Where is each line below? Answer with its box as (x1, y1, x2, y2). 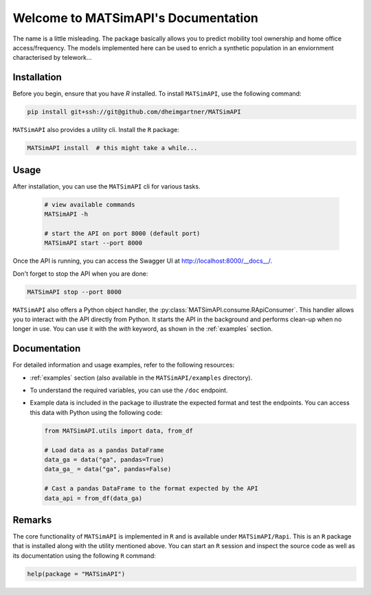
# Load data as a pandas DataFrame (44, 446, 164, 454)
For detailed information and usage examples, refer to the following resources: (12, 361, 235, 369)
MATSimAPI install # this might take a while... (27, 144, 198, 152)
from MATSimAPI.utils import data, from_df (44, 426, 194, 435)
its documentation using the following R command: (12, 551, 156, 560)
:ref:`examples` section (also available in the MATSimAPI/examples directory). (30, 374, 253, 382)
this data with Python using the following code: (30, 408, 163, 416)
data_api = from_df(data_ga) (44, 494, 143, 502)
